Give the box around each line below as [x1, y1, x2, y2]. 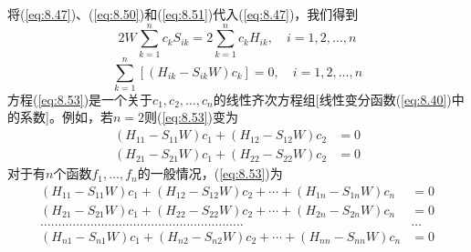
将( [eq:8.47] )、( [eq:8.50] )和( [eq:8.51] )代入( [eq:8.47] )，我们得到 [7, 5, 359, 23]
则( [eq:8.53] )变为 [143, 107, 239, 126]
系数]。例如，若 [19, 107, 113, 126]
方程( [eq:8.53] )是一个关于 [7, 89, 153, 108]
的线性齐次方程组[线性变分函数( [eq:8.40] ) [213, 89, 452, 108]
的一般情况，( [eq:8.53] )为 [137, 164, 283, 183]
